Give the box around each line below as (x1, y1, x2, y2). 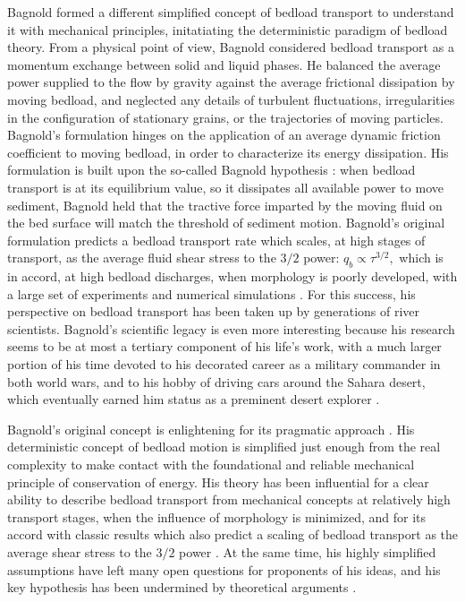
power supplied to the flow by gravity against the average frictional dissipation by (7, 73, 455, 91)
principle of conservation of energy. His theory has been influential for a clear (7, 472, 429, 491)
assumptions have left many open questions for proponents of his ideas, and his (7, 560, 441, 579)
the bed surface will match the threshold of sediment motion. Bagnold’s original (7, 213, 445, 232)
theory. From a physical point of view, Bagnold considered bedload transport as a (7, 38, 454, 56)
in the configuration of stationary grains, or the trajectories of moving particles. (7, 107, 444, 126)
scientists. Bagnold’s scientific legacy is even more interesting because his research (7, 319, 455, 338)
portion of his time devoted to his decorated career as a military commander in (7, 355, 441, 374)
